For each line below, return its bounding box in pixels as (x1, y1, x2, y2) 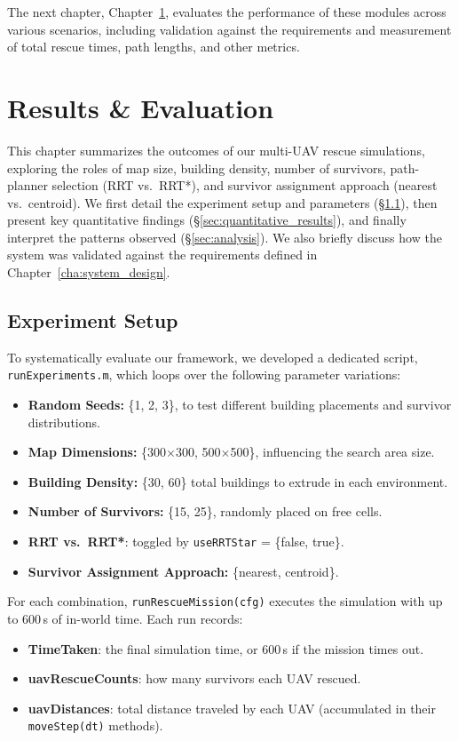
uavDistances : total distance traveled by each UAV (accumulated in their (28, 698, 436, 717)
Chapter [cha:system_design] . (7, 263, 170, 282)
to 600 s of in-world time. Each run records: (7, 609, 243, 627)
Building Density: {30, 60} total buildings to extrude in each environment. (28, 472, 448, 490)
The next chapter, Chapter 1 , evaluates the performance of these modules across (7, 3, 446, 20)
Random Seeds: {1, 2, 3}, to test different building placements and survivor (28, 395, 452, 414)
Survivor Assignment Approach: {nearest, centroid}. (28, 562, 339, 580)
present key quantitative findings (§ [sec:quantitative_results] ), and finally (7, 211, 407, 229)
